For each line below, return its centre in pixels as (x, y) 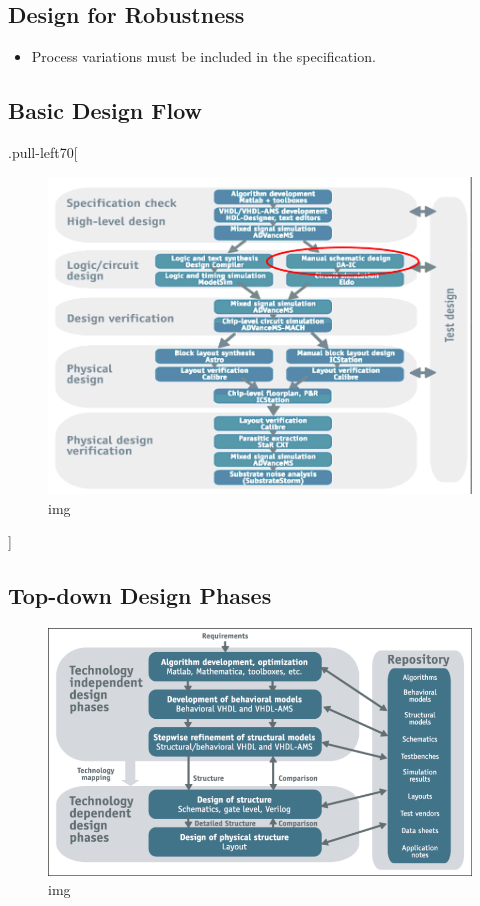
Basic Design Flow (105, 110)
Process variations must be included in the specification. (203, 56)
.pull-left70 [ (43, 152)
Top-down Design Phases (140, 595)
